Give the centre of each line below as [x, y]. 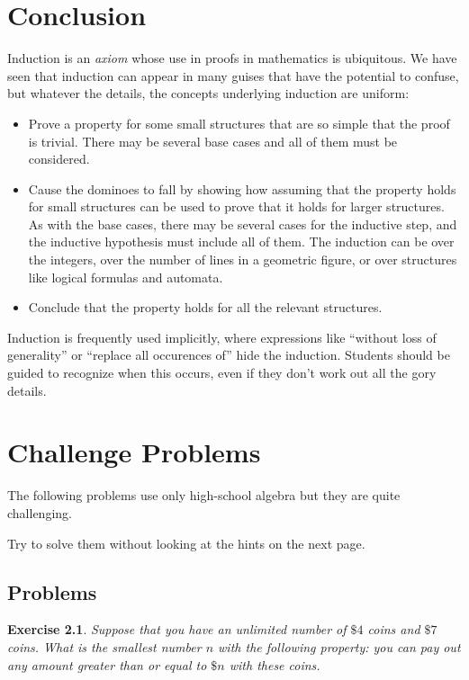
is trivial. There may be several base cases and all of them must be [213, 141]
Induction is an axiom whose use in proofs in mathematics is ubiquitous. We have [232, 58]
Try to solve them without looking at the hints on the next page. [186, 543]
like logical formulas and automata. [126, 277]
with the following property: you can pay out [339, 646]
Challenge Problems [134, 452]
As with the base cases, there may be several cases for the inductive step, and [243, 224]
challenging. [40, 512]
